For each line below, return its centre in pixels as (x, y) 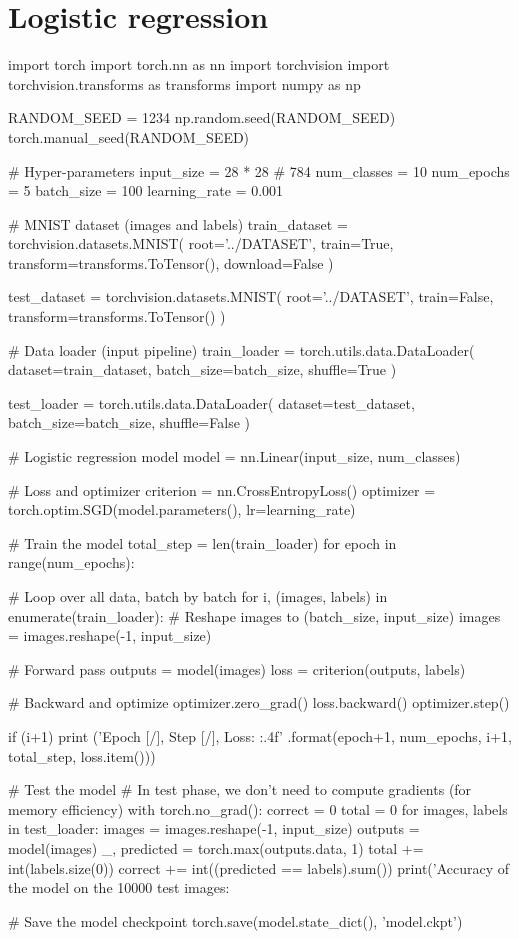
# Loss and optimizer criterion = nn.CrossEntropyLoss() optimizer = (222, 489)
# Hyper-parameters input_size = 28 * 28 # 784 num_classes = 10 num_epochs (259, 170)
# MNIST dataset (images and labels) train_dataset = (178, 223)
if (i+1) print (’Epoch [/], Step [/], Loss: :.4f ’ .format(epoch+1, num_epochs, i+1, (260, 735)
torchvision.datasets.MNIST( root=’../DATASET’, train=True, (201, 243)
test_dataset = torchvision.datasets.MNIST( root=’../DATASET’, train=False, (251, 296)
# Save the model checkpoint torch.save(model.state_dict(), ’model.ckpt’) (235, 920)
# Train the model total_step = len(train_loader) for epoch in (202, 542)
